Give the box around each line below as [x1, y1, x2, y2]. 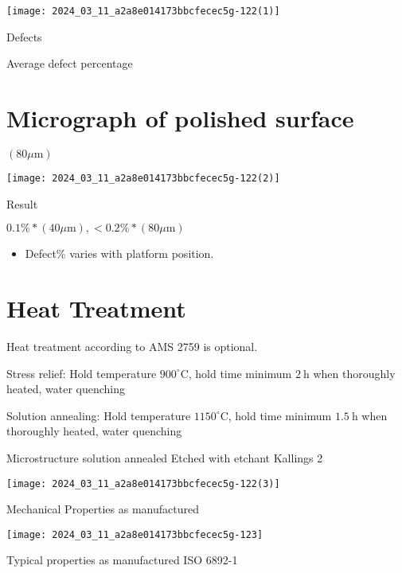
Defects [6, 28, 42, 45]
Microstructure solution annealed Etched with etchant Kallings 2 [6, 449, 323, 466]
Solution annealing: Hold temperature [6, 407, 191, 423]
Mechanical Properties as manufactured [6, 501, 199, 517]
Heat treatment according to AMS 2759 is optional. [6, 337, 258, 354]
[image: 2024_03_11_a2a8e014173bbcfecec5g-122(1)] [6, 6, 280, 17]
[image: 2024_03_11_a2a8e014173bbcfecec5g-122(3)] [6, 477, 280, 489]
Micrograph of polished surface [6, 102, 354, 134]
